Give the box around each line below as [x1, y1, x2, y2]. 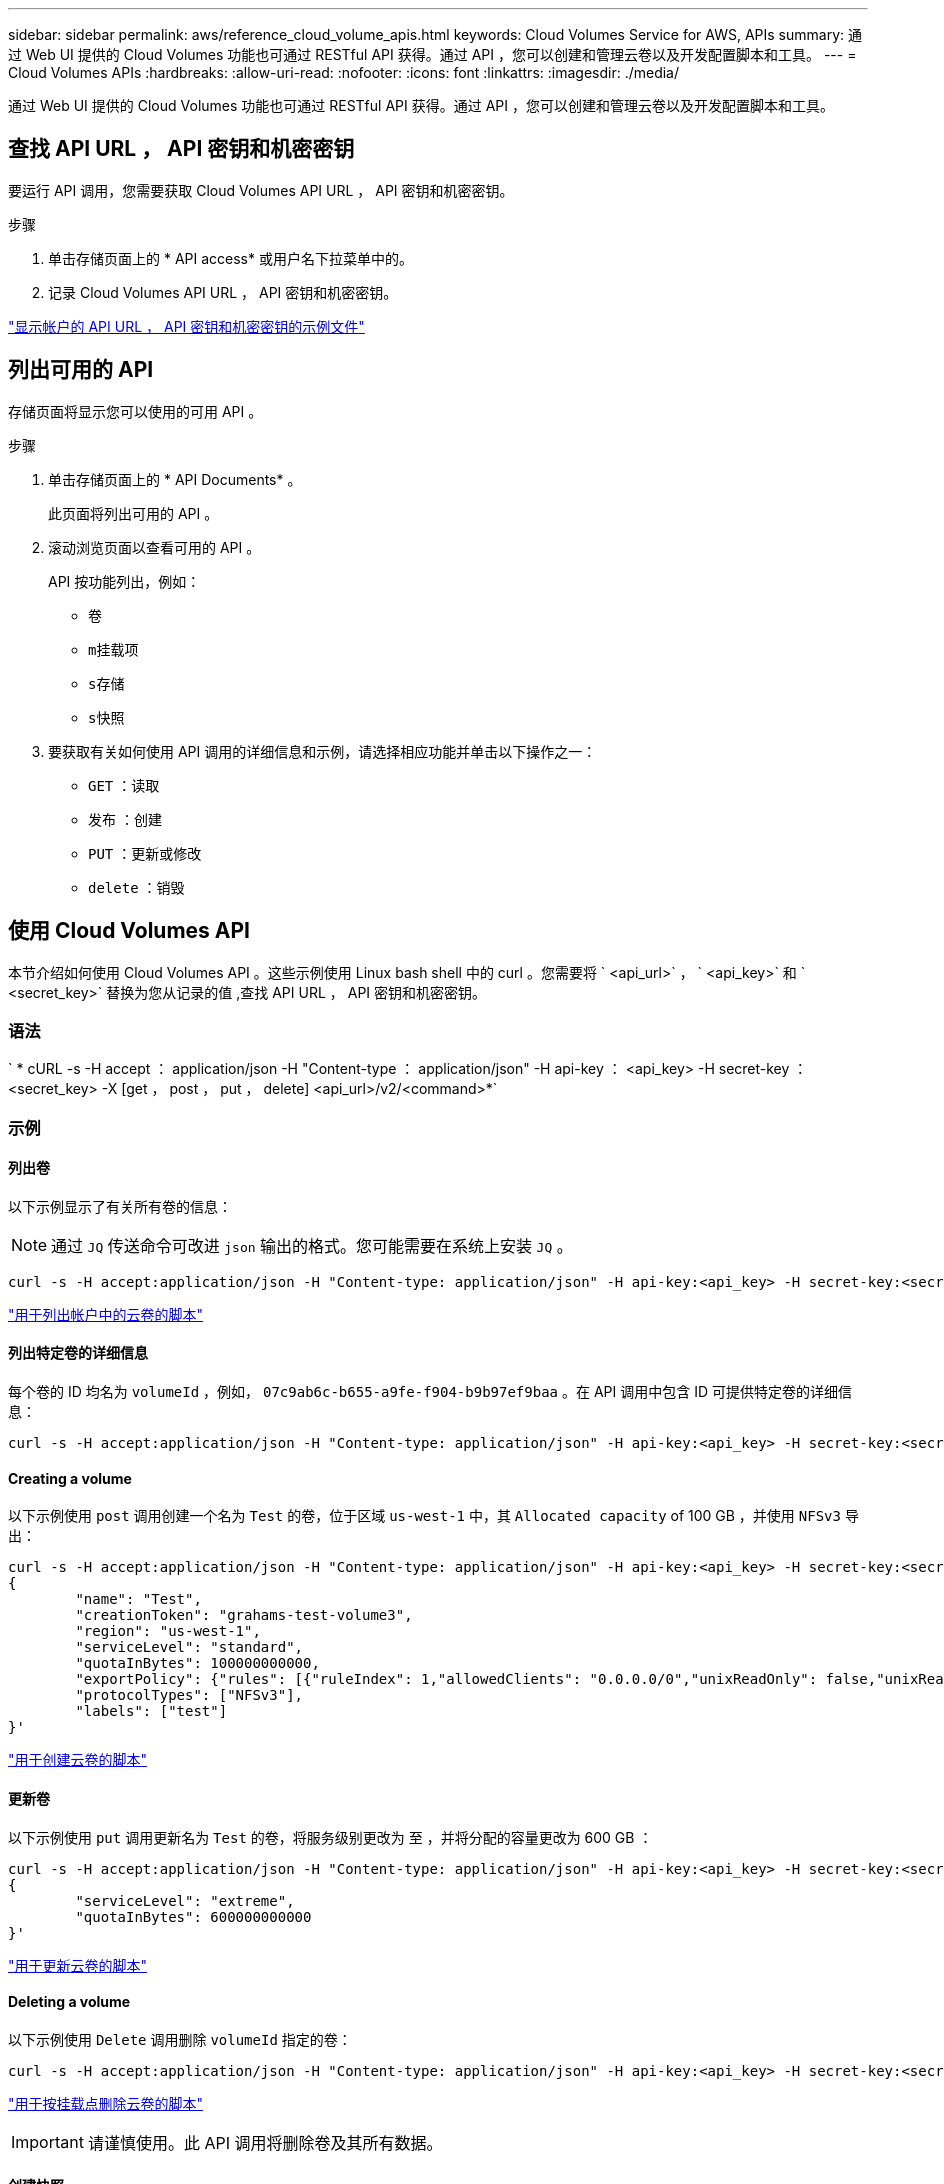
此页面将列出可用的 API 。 [48, 504, 219, 522]
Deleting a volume [8, 1993, 131, 2011]
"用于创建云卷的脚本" [8, 1751, 148, 1769]
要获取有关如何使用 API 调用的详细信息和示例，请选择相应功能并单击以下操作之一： [48, 742, 597, 760]
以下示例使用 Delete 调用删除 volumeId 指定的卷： [8, 2030, 352, 2048]
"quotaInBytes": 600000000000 [75, 1908, 312, 1925]
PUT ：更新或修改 [88, 844, 202, 862]
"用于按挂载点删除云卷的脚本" [8, 2094, 204, 2112]
